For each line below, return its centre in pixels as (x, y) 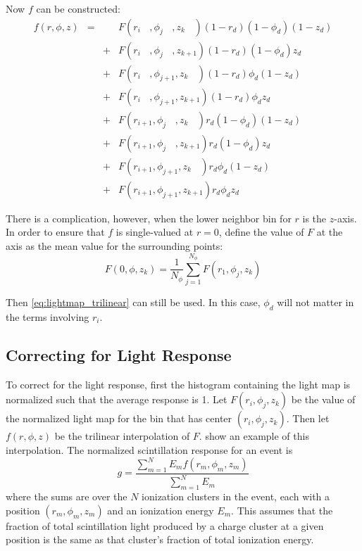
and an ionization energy (161, 510)
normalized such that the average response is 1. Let (117, 399)
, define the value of (261, 232)
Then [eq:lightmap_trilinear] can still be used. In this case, (133, 302)
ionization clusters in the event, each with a (236, 496)
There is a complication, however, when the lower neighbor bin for (149, 218)
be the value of (323, 399)
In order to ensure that (55, 232)
